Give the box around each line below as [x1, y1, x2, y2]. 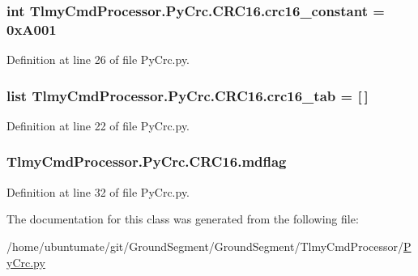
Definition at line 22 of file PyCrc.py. [6, 117, 190, 134]
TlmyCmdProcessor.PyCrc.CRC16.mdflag [6, 151, 287, 172]
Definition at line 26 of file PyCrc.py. [6, 51, 190, 68]
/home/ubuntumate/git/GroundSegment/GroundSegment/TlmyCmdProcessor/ [6, 237, 403, 254]
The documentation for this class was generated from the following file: [6, 210, 359, 227]
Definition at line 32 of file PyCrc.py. [6, 183, 190, 200]
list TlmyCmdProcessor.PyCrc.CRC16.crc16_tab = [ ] [6, 85, 369, 105]
